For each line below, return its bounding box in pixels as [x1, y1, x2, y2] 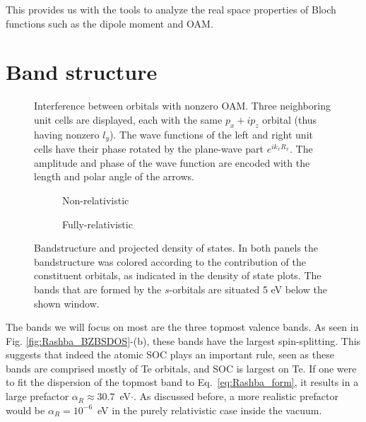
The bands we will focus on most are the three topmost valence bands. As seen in [6, 320, 359, 334]
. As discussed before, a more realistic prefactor [133, 389, 338, 404]
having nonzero [34, 127, 100, 141]
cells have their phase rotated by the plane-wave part [34, 141, 264, 156]
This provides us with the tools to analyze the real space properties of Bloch [6, 2, 336, 16]
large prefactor [6, 389, 69, 404]
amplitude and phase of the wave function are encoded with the [34, 155, 310, 170]
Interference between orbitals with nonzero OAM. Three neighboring [34, 98, 331, 113]
